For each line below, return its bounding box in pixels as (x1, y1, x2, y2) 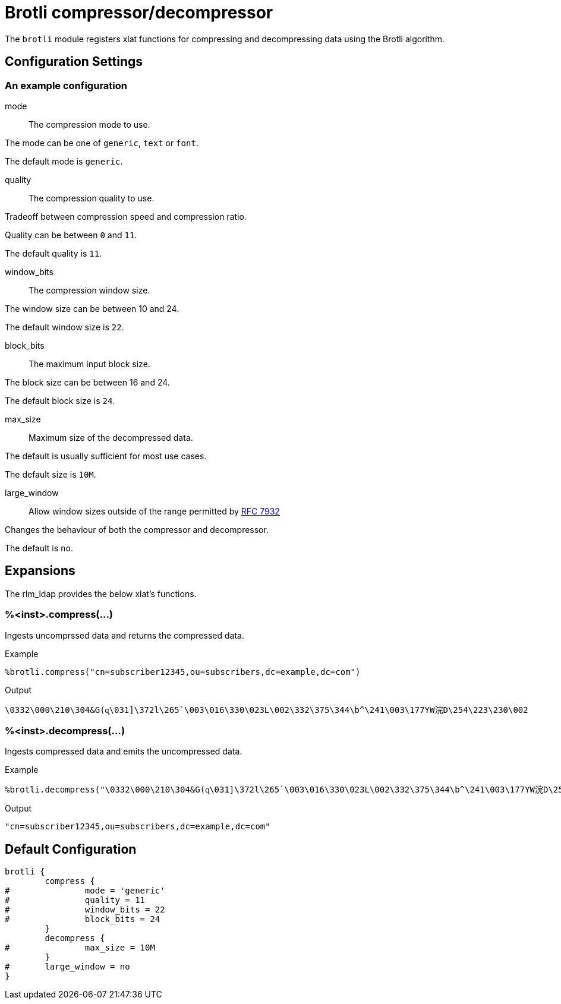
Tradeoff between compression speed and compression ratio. (5, 211, 247, 222)
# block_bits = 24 (5, 914, 160, 924)
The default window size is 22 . (5, 321, 124, 332)
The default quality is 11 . (5, 248, 102, 258)
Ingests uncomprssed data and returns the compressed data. (5, 630, 244, 640)
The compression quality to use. (29, 192, 155, 203)
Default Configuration (5, 841, 137, 857)
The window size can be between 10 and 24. (5, 303, 179, 314)
